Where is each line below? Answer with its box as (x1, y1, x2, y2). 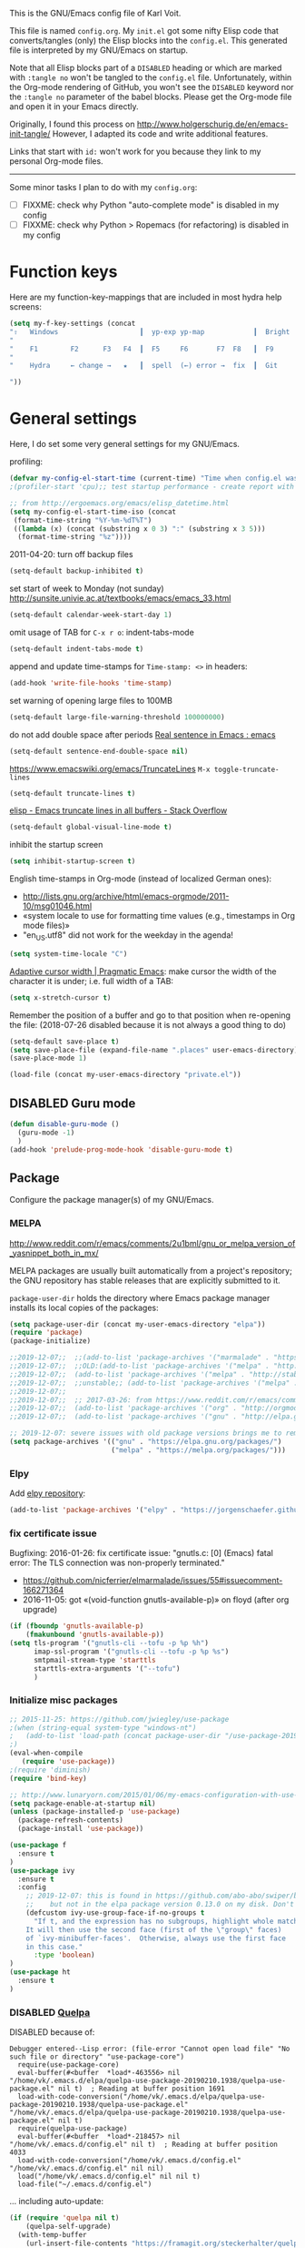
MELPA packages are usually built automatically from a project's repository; (9, 1265, 292, 1276)
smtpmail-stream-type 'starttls (33, 1655, 156, 1664)
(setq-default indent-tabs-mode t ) (9, 645, 144, 654)
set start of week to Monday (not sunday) (9, 583, 165, 595)
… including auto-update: (9, 2196, 104, 2207)
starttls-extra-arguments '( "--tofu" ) (33, 1663, 181, 1673)
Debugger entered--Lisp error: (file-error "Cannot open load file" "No (9, 2044, 290, 2054)
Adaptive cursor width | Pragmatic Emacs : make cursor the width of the (9, 965, 277, 977)
